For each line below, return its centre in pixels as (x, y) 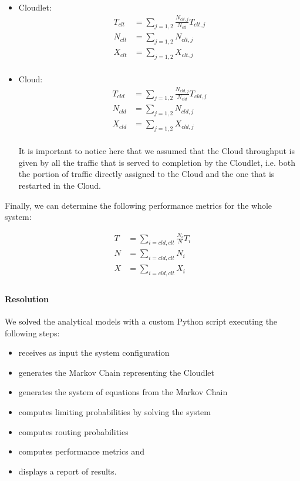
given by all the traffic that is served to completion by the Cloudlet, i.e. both (157, 162)
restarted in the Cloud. (60, 185)
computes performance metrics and (81, 451)
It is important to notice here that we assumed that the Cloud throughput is (156, 151)
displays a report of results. (68, 471)
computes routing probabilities (73, 431)
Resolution (27, 298)
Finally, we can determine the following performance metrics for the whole (139, 205)
